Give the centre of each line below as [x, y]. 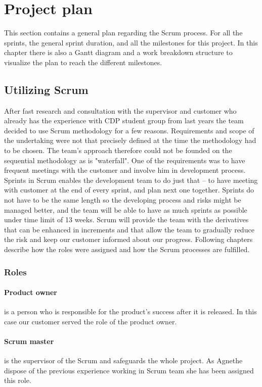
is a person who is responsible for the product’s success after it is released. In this [130, 311]
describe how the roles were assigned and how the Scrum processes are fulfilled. [127, 249]
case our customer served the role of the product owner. [91, 321]
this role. [18, 380]
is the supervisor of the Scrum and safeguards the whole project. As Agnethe [123, 360]
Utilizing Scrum [46, 89]
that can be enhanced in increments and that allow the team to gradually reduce [129, 229]
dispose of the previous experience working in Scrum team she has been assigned [129, 370]
